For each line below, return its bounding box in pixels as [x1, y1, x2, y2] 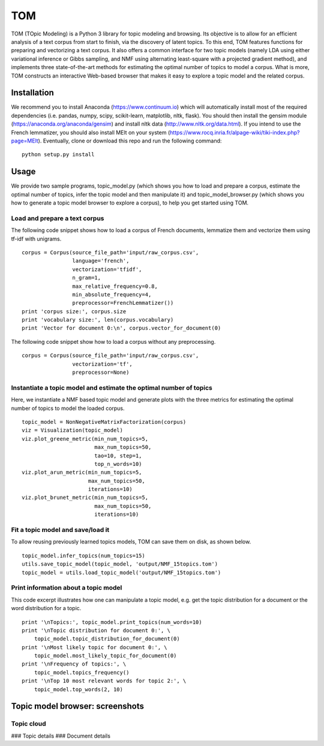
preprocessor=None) [72, 369, 130, 376]
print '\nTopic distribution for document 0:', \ [22, 627, 171, 634]
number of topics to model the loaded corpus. [11, 405, 125, 412]
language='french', [72, 257, 130, 264]
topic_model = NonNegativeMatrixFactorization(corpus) [22, 418, 187, 425]
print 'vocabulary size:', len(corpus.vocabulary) [22, 316, 174, 323]
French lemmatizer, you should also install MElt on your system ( [11, 129, 170, 136]
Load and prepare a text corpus [11, 214, 104, 222]
